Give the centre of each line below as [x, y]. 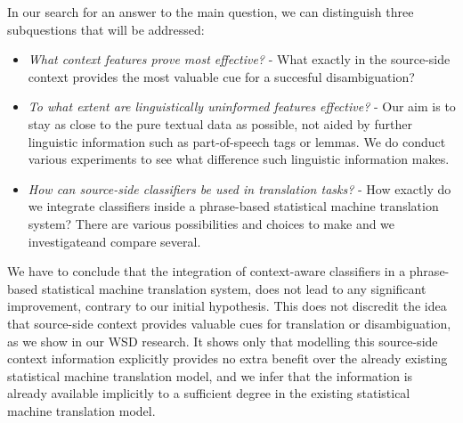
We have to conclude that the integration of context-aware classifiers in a [207, 271]
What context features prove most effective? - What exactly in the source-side [239, 59]
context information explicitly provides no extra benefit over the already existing [227, 358]
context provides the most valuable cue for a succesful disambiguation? [221, 76]
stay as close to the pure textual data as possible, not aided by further [220, 123]
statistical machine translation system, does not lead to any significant [234, 288]
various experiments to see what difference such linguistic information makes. [239, 159]
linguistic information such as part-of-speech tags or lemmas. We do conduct [237, 141]
